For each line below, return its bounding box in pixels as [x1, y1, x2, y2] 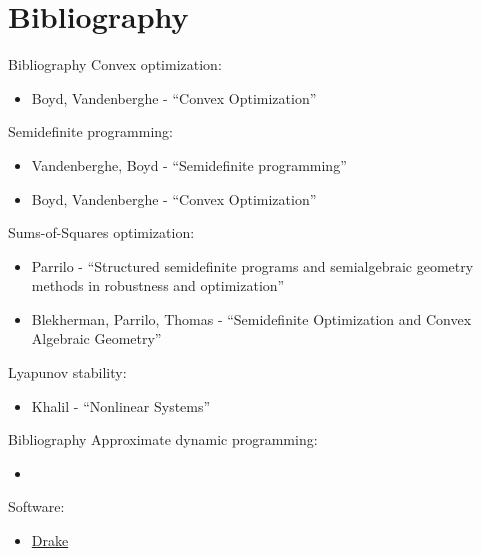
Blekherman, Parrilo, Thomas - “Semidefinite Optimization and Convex [31, 308, 472, 329]
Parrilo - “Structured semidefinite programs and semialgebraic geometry [31, 255, 474, 276]
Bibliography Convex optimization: [8, 54, 222, 75]
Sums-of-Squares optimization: [8, 222, 195, 243]
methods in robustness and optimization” [31, 275, 285, 296]
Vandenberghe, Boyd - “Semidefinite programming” [31, 154, 347, 175]
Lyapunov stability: [8, 362, 127, 383]
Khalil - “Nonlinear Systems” [31, 395, 211, 416]
